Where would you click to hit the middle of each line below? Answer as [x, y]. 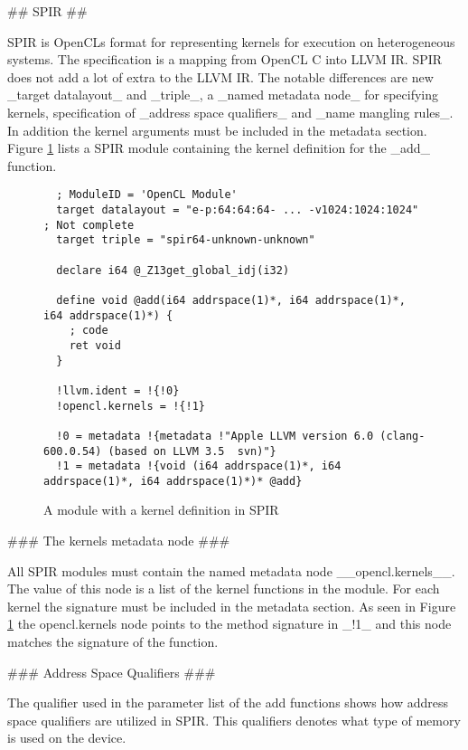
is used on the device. [67, 738]
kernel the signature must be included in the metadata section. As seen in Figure [232, 606]
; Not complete [89, 225]
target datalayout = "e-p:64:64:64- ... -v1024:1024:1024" [238, 210]
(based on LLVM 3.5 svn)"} [192, 451]
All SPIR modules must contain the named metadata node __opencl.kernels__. [231, 570]
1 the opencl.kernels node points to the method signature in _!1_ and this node [229, 624]
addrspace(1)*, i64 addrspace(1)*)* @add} [173, 481]
